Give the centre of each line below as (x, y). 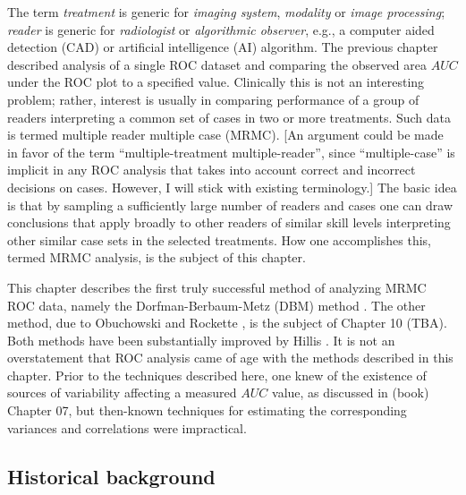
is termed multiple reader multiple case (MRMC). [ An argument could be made (225, 135)
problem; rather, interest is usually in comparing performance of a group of (213, 99)
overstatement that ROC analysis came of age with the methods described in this (230, 358)
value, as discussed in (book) (351, 393)
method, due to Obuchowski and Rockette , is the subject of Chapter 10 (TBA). (227, 323)
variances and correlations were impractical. (127, 427)
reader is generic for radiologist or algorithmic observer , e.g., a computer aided (221, 29)
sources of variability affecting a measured (122, 393)
